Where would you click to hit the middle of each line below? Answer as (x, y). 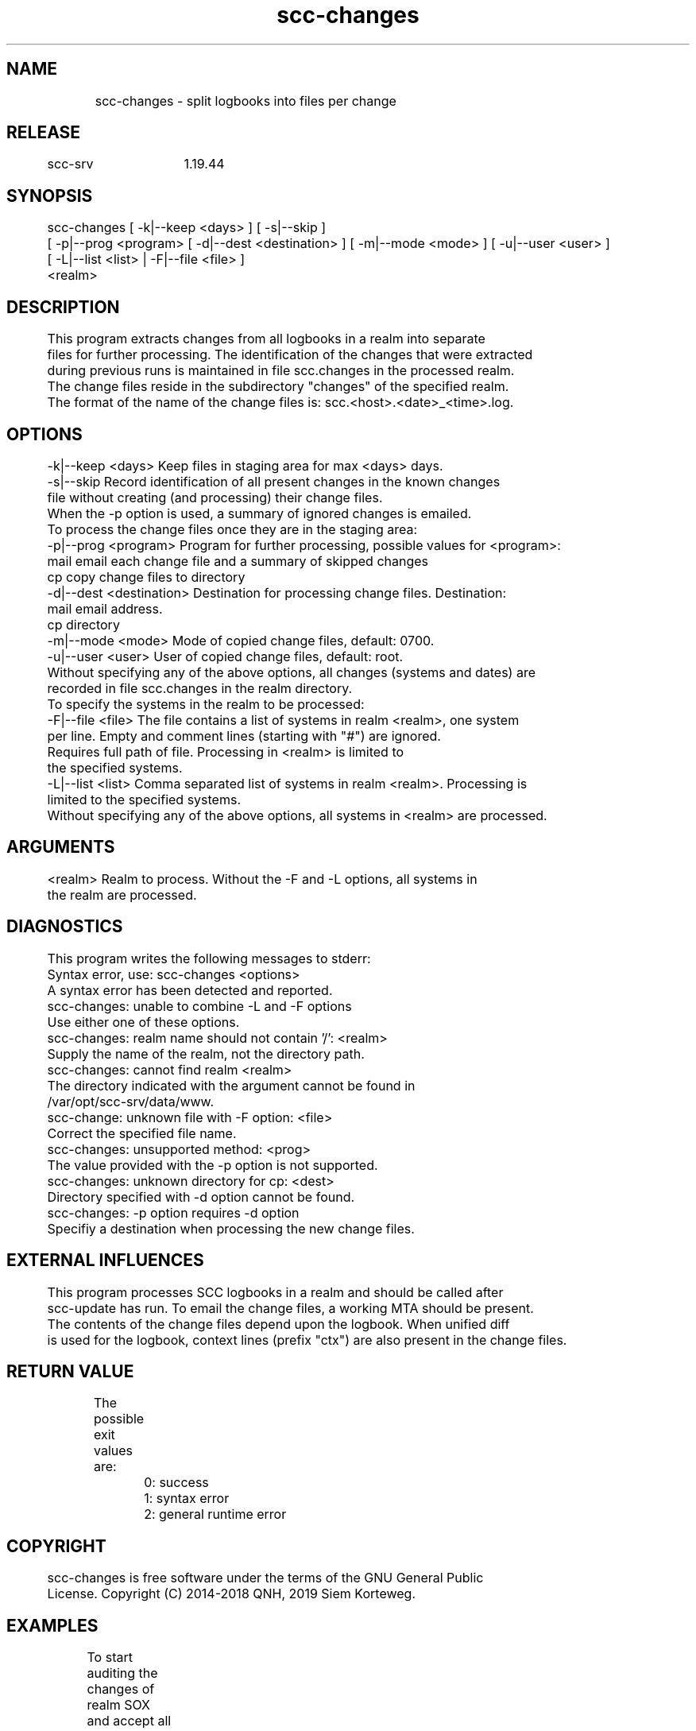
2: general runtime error (215, 1514)
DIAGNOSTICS (65, 927)
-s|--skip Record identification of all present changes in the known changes (274, 481)
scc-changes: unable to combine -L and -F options (199, 1006)
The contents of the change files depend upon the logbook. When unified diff (278, 1324)
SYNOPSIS (50, 196)
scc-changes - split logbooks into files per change (246, 101)
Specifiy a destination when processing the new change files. (231, 1228)
